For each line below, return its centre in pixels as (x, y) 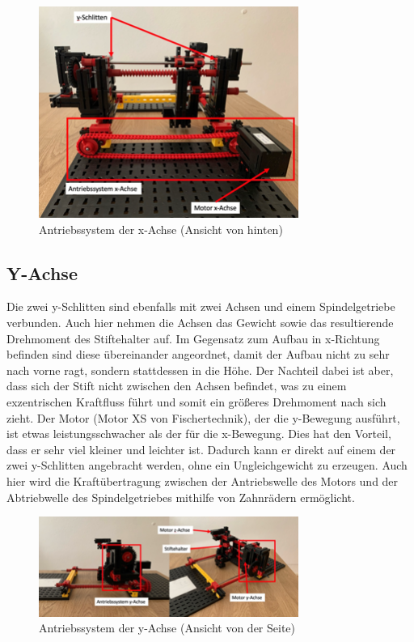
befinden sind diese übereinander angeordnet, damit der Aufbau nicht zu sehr (198, 354)
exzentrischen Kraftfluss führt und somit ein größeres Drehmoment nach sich (196, 401)
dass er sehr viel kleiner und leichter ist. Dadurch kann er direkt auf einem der (201, 449)
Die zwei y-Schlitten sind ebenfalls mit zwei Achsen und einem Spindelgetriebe (201, 306)
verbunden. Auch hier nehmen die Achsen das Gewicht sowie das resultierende (200, 322)
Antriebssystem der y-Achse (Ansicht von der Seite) (167, 628)
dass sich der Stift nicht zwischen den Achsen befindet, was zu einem (177, 386)
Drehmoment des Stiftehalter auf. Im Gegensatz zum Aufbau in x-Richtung (193, 338)
